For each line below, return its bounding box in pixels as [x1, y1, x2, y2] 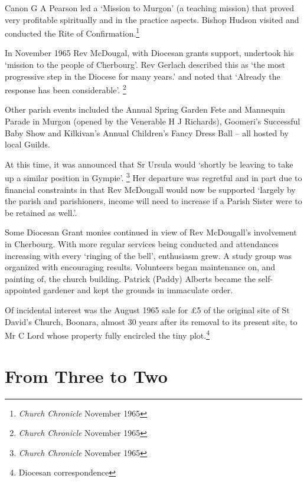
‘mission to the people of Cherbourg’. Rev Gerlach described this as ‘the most [5, 58, 285, 71]
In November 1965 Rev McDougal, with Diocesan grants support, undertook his [5, 47, 294, 59]
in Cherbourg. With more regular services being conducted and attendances [5, 238, 279, 250]
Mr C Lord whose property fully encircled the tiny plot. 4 [5, 327, 210, 341]
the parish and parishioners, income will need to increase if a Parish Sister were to [5, 195, 302, 207]
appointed [5, 284, 41, 296]
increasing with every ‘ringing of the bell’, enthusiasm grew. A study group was [5, 249, 292, 261]
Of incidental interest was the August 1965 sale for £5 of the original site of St [5, 304, 290, 316]
